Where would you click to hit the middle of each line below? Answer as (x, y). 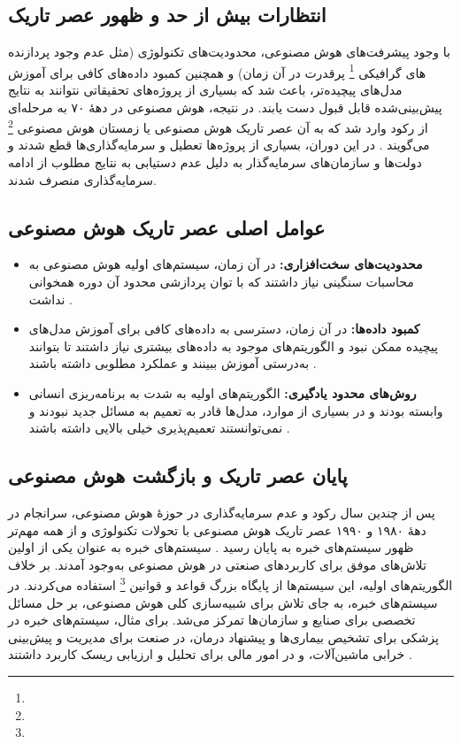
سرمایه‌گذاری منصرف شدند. (82, 179)
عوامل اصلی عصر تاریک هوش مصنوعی (167, 227)
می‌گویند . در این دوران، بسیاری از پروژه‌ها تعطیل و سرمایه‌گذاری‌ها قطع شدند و (219, 145)
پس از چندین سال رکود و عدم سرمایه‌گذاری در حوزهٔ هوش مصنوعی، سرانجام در (222, 513)
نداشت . (50, 299)
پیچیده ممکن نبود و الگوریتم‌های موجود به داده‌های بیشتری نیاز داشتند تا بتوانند (233, 345)
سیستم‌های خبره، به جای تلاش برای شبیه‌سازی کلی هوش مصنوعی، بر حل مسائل (223, 602)
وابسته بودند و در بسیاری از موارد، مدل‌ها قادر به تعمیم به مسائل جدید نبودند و (236, 410)
